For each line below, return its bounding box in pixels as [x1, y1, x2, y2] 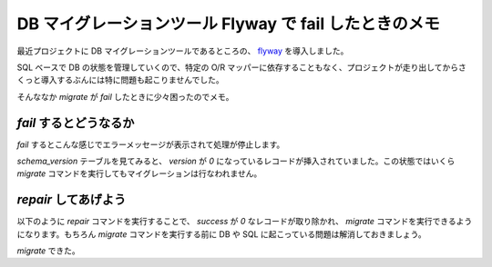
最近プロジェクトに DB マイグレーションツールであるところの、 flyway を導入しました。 [16, 45, 349, 56]
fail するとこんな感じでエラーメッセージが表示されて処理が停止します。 [16, 139, 285, 150]
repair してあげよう [16, 192, 127, 208]
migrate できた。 [16, 245, 81, 256]
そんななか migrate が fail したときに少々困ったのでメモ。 [16, 91, 234, 102]
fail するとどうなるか [16, 114, 135, 131]
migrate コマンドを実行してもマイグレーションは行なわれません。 [16, 168, 262, 179]
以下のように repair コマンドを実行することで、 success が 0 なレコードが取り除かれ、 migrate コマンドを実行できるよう [16, 216, 473, 227]
